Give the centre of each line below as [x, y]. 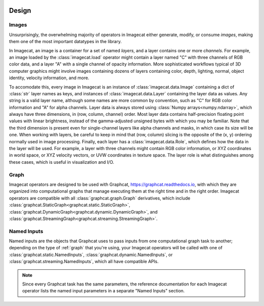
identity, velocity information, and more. [49, 78]
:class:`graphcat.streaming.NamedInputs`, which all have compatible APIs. [84, 262]
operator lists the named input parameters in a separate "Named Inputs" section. [104, 291]
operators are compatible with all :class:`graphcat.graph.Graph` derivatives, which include [100, 198]
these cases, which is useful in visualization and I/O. [62, 162]
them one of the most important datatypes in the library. [65, 42]
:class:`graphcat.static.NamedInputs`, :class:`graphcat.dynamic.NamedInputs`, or [91, 255]
